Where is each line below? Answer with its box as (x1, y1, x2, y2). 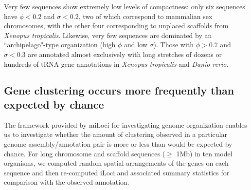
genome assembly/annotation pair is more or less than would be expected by (4, 138, 233, 149)
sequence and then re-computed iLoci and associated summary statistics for (4, 167, 230, 177)
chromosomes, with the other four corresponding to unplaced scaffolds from (4, 20, 229, 31)
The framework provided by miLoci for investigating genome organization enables (4, 119, 247, 130)
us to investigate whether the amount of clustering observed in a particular (4, 129, 228, 139)
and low (124, 39, 147, 50)
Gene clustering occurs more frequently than (4, 82, 234, 97)
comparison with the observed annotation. (4, 177, 129, 187)
